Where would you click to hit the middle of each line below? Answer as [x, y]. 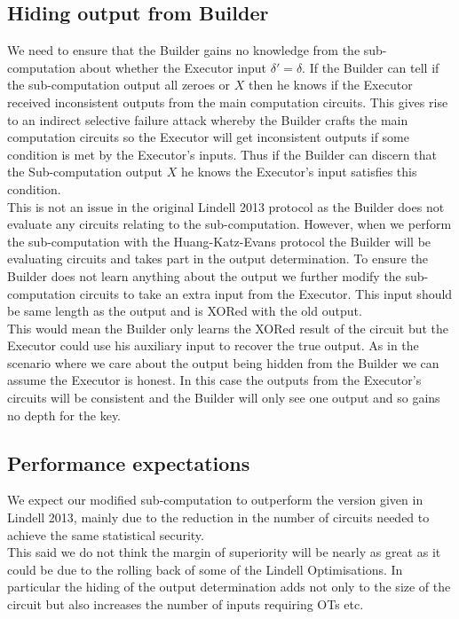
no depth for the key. [64, 415]
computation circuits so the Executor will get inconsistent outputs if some [208, 137]
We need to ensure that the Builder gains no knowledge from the [184, 50]
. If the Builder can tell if [371, 67]
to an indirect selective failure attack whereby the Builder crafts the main [208, 119]
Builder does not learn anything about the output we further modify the [204, 275]
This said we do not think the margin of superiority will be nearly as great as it [224, 552]
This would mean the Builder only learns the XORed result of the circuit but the [228, 328]
